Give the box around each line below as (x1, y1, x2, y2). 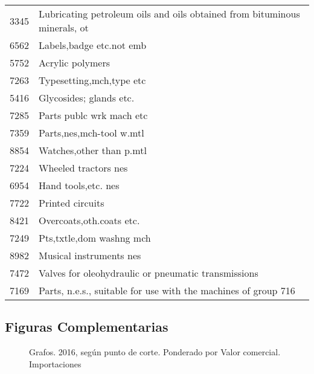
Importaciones (29, 357, 82, 370)
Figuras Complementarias (5, 317, 168, 336)
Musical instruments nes (39, 248, 141, 262)
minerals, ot (39, 21, 89, 34)
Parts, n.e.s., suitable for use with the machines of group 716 (39, 283, 295, 297)
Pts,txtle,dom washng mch (39, 231, 151, 245)
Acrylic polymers (39, 56, 110, 69)
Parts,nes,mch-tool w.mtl (39, 126, 144, 140)
